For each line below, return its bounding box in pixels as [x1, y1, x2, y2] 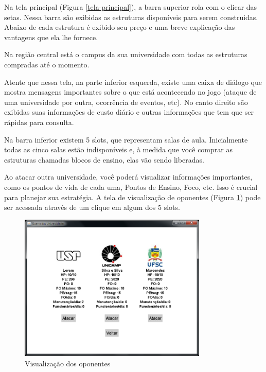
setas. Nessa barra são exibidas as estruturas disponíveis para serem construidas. [4, 11, 258, 22]
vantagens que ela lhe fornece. [4, 31, 98, 42]
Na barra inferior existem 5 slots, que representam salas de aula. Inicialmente [4, 134, 248, 145]
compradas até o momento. [4, 59, 90, 69]
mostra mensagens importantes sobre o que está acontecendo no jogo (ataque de [4, 86, 257, 97]
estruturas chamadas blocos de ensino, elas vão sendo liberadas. [4, 154, 204, 165]
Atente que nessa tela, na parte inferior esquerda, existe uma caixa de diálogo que [4, 76, 262, 87]
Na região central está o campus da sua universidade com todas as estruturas [4, 49, 247, 60]
